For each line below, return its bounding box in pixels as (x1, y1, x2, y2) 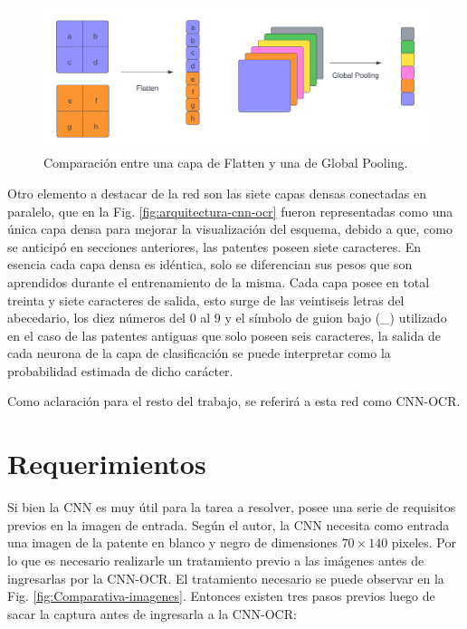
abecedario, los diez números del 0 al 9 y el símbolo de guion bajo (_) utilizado (7, 308, 447, 327)
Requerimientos (7, 445, 206, 482)
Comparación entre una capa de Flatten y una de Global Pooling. (43, 153, 408, 172)
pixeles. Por (391, 533, 456, 552)
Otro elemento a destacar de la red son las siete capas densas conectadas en (7, 183, 427, 202)
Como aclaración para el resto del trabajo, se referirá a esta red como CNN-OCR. (7, 392, 461, 411)
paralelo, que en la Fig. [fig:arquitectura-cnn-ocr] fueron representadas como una (7, 201, 453, 220)
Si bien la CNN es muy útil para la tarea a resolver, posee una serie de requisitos (7, 498, 456, 517)
